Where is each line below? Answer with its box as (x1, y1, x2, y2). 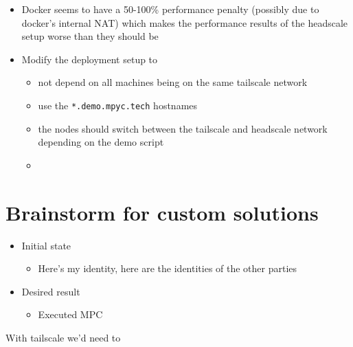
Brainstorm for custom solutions (5, 198, 319, 226)
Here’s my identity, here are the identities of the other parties (38, 261, 297, 276)
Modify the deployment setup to (21, 52, 158, 66)
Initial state (21, 238, 71, 252)
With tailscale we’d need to (5, 330, 121, 344)
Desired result (21, 284, 80, 298)
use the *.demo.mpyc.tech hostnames (38, 98, 198, 112)
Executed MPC (38, 307, 103, 322)
